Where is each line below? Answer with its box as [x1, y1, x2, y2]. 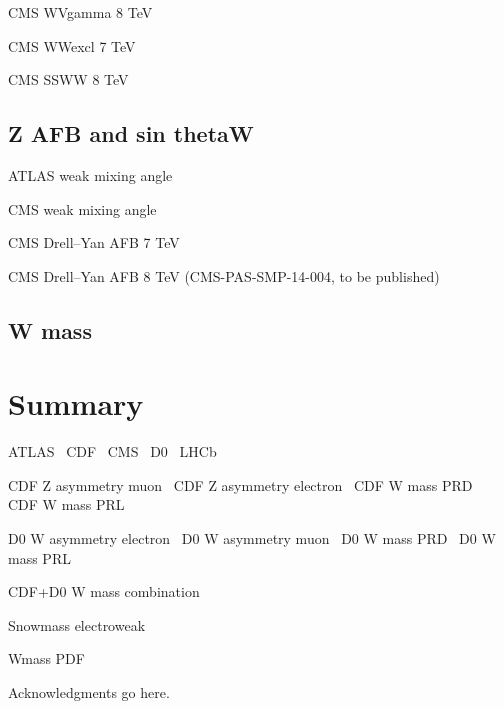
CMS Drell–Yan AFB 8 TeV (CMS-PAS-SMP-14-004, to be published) [8, 265, 440, 286]
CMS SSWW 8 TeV [8, 69, 129, 90]
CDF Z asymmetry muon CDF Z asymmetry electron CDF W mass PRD [8, 474, 473, 495]
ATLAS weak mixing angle [8, 164, 173, 185]
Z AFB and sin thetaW [8, 118, 254, 149]
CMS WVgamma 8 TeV [8, 2, 153, 22]
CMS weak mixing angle [8, 198, 157, 219]
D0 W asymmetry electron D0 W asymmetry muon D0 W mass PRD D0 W [8, 528, 496, 549]
